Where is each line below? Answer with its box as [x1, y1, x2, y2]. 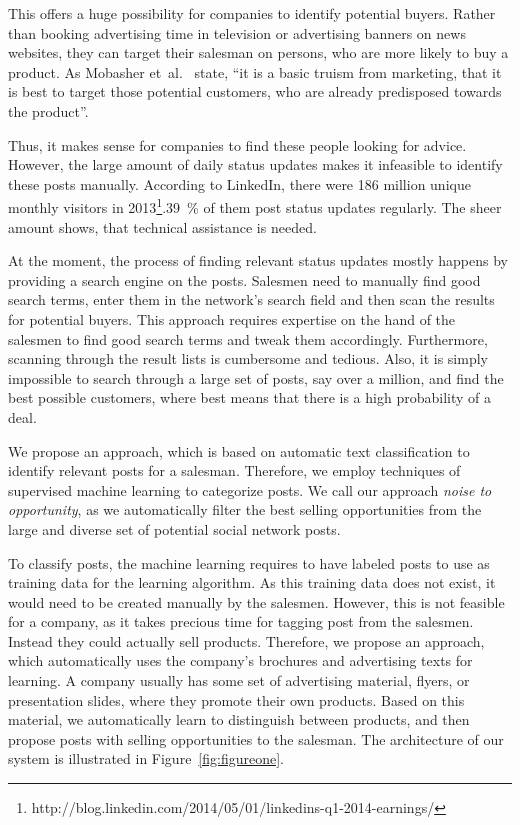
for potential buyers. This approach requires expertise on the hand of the [8, 308, 456, 329]
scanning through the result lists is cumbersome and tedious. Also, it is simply [8, 348, 488, 369]
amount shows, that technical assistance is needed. [8, 216, 317, 237]
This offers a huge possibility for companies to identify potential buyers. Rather [8, 3, 496, 23]
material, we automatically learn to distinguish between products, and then [8, 709, 470, 730]
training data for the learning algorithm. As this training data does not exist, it [8, 572, 496, 593]
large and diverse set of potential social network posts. [8, 518, 341, 539]
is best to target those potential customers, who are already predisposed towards [8, 81, 502, 102]
